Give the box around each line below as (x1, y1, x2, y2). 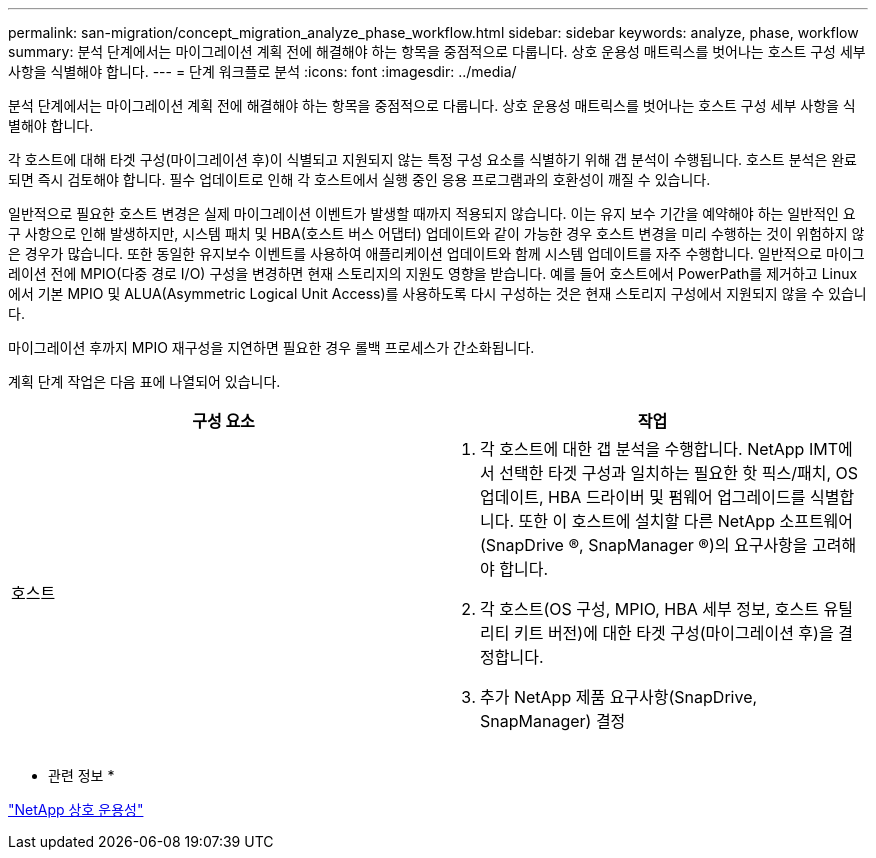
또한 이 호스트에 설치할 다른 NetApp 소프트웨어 (518, 511, 854, 531)
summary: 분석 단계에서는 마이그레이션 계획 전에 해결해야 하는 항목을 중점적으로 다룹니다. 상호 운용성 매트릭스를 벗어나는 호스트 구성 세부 (8, 43, 866, 60)
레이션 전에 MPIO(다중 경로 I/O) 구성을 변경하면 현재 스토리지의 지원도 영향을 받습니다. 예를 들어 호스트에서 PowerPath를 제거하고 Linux (8, 265, 858, 282)
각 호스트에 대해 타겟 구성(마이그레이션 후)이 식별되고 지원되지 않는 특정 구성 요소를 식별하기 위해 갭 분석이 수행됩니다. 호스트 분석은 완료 (8, 151, 857, 168)
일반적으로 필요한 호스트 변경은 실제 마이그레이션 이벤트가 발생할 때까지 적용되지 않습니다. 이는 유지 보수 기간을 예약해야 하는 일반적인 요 (8, 205, 856, 222)
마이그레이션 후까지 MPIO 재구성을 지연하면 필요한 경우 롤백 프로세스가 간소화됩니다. (8, 339, 535, 356)
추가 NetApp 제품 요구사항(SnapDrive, (480, 687, 758, 707)
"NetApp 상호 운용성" (8, 801, 144, 818)
